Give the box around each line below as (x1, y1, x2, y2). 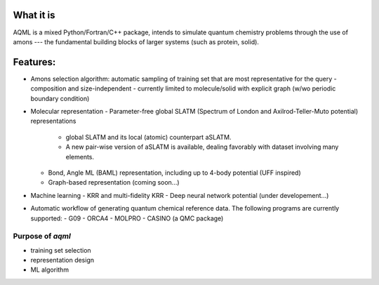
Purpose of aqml (13, 232, 72, 241)
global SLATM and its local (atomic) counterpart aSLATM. (65, 133, 232, 141)
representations (30, 117, 77, 126)
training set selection (30, 246, 91, 254)
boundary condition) (30, 94, 90, 102)
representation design (30, 256, 95, 265)
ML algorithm (30, 265, 69, 274)
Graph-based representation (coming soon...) (48, 178, 180, 187)
